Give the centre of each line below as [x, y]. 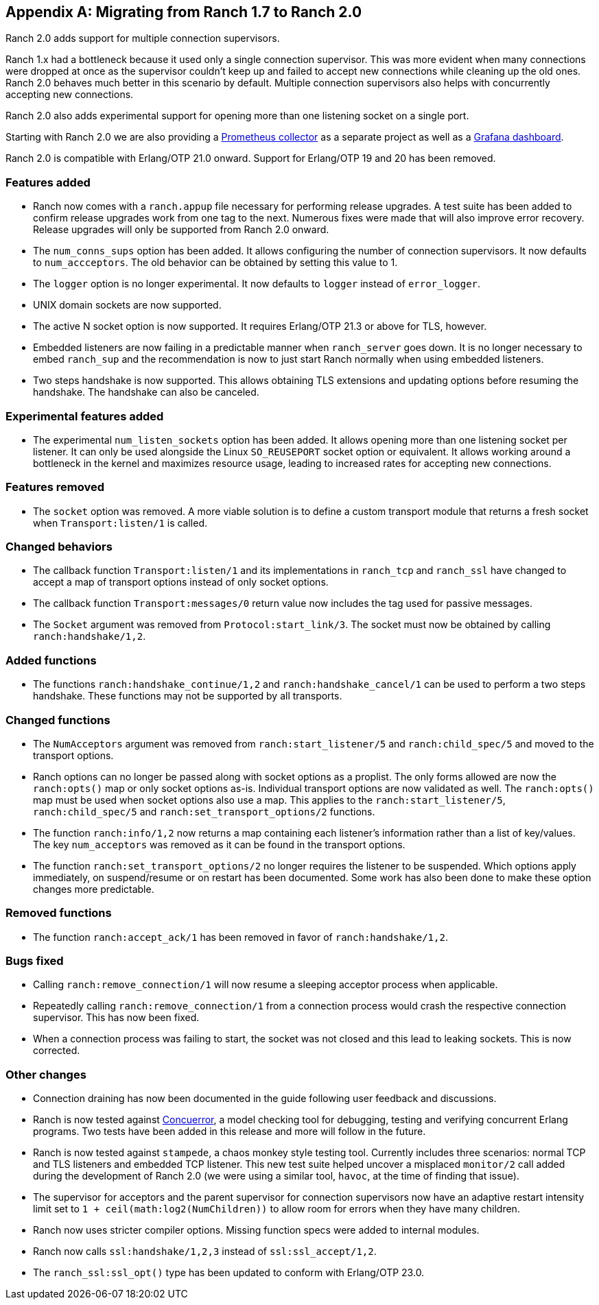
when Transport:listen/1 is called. [120, 523]
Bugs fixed [35, 961]
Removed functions [59, 913]
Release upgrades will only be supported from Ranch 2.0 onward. [181, 230]
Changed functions [58, 720]
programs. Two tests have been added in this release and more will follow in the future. [230, 1132]
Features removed [55, 487]
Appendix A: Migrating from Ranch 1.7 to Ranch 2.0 [184, 12]
